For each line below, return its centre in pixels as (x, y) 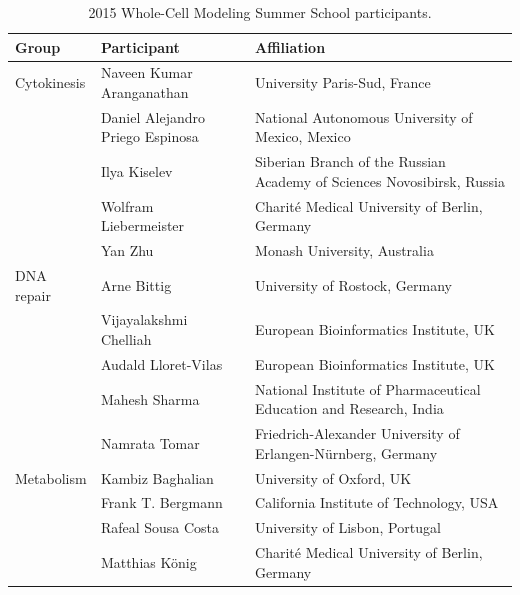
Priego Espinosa (149, 136)
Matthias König (148, 561)
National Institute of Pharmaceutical (368, 388)
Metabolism (51, 477)
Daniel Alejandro (152, 116)
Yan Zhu (127, 250)
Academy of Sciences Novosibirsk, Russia (380, 180)
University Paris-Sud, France (343, 82)
